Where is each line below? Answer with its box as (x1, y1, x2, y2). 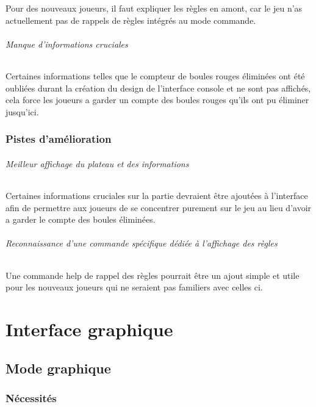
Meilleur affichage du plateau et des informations (5, 157, 189, 170)
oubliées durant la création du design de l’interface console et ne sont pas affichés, (5, 81, 311, 94)
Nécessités (5, 390, 57, 405)
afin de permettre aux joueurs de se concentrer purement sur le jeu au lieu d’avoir (5, 201, 312, 214)
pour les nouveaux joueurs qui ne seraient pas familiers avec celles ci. (5, 281, 263, 294)
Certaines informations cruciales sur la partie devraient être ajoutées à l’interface (5, 189, 308, 201)
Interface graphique (5, 316, 173, 341)
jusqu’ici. (5, 105, 39, 118)
